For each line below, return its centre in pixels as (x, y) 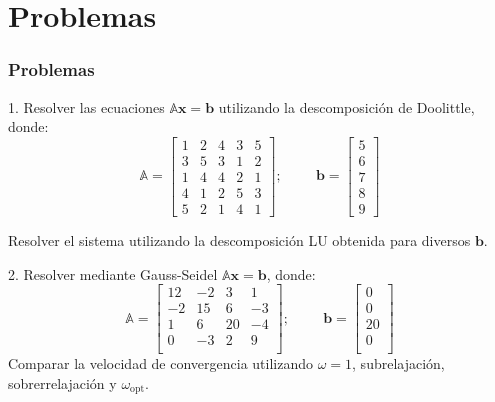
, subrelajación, (398, 363)
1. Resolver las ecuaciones (86, 106)
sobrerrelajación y (62, 382)
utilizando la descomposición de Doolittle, (346, 106)
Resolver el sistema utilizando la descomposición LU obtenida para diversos (239, 239)
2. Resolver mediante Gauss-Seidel (113, 273)
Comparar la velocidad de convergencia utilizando (161, 363)
